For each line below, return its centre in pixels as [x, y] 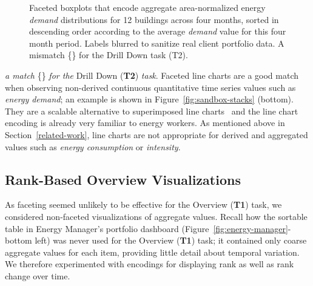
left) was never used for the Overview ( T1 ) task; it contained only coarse [171, 240]
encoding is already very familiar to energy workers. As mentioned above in [145, 123]
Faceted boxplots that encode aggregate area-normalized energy [147, 7]
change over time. [38, 275]
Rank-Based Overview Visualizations [123, 179]
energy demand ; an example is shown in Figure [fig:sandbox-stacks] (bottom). [149, 99]
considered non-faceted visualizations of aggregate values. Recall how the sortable [156, 216]
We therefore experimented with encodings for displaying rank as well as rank [150, 264]
